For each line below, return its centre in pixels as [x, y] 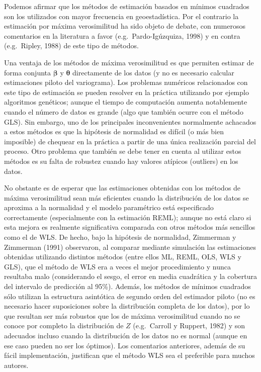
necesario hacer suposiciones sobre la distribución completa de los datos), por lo [127, 306]
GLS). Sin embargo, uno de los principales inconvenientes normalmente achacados [130, 121]
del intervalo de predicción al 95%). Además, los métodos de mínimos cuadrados [127, 286]
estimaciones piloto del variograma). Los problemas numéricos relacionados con [126, 82]
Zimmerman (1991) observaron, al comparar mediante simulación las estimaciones [130, 247]
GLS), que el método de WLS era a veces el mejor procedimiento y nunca [117, 266]
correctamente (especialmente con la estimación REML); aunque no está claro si [128, 217]
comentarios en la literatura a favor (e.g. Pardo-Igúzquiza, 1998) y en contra [122, 35]
